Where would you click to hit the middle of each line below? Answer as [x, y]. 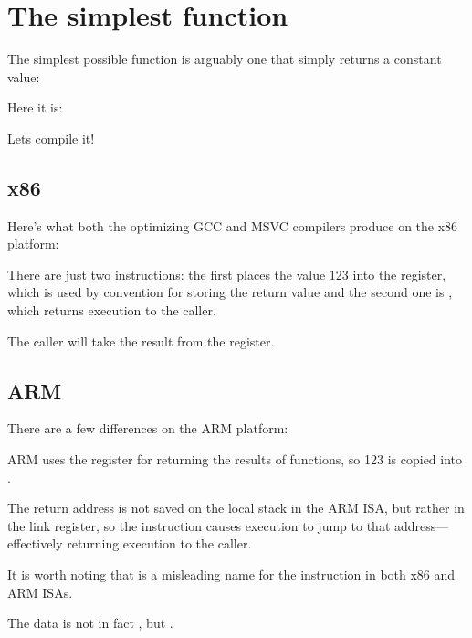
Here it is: [35, 107]
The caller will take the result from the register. [141, 340]
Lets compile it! [51, 138]
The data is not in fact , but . [90, 623]
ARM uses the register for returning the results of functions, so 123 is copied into [235, 459]
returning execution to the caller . [159, 543]
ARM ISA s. [40, 592]
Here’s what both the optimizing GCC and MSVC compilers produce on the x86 [233, 225]
